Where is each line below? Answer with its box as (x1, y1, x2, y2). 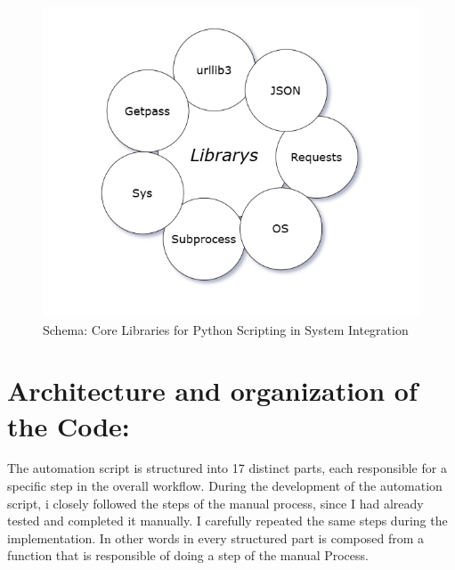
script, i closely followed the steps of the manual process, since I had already (7, 493, 424, 512)
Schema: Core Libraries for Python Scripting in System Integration (43, 320, 409, 338)
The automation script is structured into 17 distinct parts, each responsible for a (7, 459, 447, 477)
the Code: (7, 407, 130, 444)
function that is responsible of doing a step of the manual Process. (7, 546, 369, 565)
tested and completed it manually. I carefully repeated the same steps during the (7, 511, 448, 530)
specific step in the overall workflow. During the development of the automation (7, 476, 443, 495)
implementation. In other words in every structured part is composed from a (7, 528, 425, 547)
